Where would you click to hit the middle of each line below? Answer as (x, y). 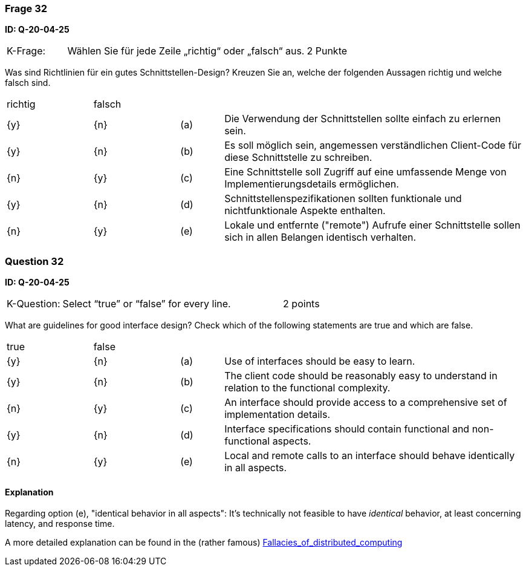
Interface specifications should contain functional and (347, 429)
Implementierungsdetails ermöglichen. (312, 184)
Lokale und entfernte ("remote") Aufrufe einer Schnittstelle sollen (372, 225)
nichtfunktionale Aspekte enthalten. (305, 211)
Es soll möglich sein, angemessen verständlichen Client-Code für (373, 145)
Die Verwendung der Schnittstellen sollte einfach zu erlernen (363, 119)
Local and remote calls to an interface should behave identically (370, 456)
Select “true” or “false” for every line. (147, 304)
